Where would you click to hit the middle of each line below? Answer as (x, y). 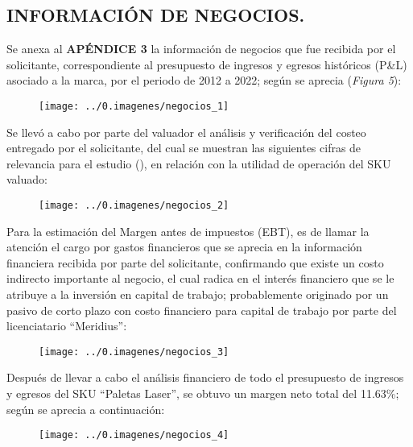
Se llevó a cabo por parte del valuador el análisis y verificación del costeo (186, 132)
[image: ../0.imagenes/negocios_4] (134, 435)
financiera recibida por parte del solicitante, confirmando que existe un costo (195, 262)
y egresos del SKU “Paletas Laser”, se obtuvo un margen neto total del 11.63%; (203, 393)
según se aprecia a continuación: (86, 409)
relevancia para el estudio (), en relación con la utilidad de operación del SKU (199, 163)
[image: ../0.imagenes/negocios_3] (134, 352)
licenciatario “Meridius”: (67, 326)
